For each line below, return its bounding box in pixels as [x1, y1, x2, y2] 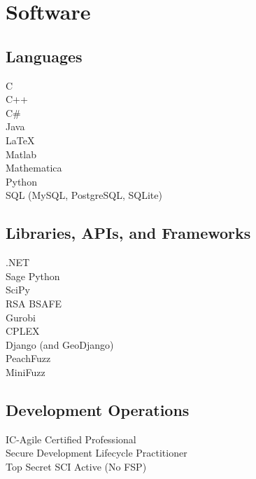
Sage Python [6, 268, 60, 283]
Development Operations [6, 398, 190, 420]
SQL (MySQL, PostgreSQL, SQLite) [6, 188, 162, 202]
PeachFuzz [6, 351, 51, 366]
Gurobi [6, 310, 36, 324]
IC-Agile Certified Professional [6, 431, 136, 446]
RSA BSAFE [6, 296, 62, 310]
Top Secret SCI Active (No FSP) [6, 459, 147, 473]
